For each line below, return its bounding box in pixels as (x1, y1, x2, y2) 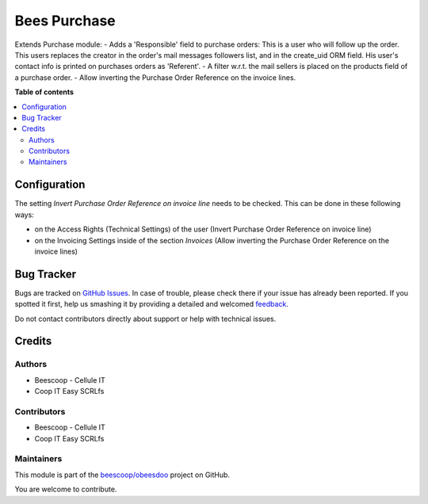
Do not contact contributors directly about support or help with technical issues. (14, 314, 277, 323)
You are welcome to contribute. (14, 484, 117, 494)
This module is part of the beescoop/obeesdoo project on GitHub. (14, 470, 230, 479)
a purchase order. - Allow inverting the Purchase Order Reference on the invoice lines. (14, 72, 296, 82)
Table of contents (14, 87, 75, 97)
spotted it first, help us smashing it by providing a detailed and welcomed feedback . (14, 300, 289, 309)
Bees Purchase (14, 12, 117, 29)
